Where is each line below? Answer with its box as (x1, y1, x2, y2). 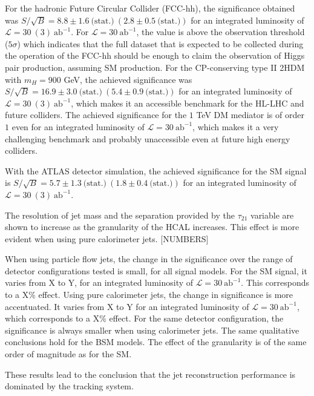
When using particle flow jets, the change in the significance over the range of (5, 252, 293, 265)
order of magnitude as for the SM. (5, 348, 132, 360)
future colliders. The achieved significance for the (5, 108, 187, 121)
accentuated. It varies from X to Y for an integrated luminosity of (5, 300, 249, 312)
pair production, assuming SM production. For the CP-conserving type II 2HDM (5, 61, 305, 73)
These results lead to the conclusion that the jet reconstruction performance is (5, 368, 296, 380)
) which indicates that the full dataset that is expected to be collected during (17, 37, 304, 50)
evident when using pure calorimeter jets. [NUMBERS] (5, 232, 209, 245)
